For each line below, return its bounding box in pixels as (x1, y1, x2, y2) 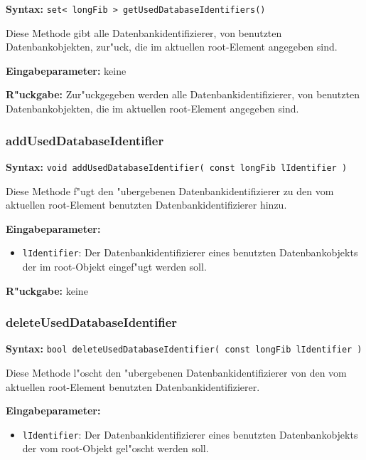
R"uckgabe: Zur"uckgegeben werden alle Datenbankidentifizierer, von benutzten (6, 87, 360, 102)
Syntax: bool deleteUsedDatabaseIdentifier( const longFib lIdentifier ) (6, 341, 362, 356)
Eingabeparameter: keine (6, 63, 127, 78)
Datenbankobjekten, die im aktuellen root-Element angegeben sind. (6, 101, 299, 116)
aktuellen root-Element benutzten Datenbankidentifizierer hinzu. (6, 197, 287, 212)
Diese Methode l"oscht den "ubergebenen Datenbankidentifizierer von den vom (6, 365, 347, 380)
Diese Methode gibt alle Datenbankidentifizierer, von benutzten (6, 25, 282, 40)
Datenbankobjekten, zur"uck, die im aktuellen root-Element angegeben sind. (6, 39, 338, 54)
